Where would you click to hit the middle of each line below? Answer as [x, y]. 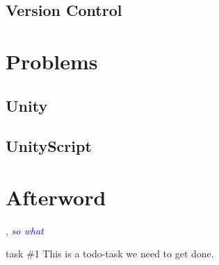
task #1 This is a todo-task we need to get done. [110, 254]
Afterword [56, 197]
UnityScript [49, 146]
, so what [25, 230]
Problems [52, 61]
